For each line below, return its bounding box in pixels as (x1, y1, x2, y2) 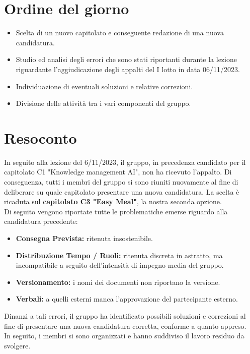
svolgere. (4, 340, 31, 350)
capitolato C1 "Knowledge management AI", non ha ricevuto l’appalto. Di (4, 166, 232, 177)
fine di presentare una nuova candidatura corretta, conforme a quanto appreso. (4, 320, 246, 331)
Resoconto (4, 127, 77, 148)
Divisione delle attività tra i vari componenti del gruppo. (16, 98, 191, 108)
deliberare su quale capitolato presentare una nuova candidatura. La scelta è (4, 186, 239, 197)
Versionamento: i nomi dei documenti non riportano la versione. (16, 276, 220, 287)
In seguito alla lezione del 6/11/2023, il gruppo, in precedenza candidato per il (4, 156, 246, 167)
